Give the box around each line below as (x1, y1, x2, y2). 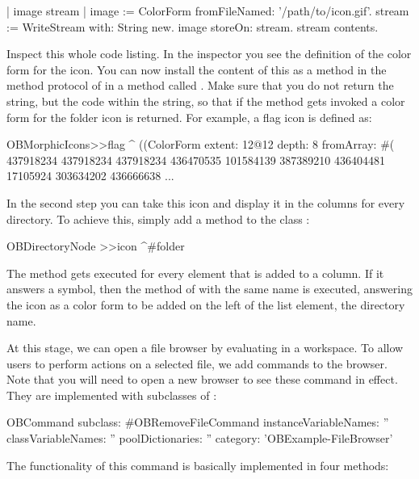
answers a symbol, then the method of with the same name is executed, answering (6, 280, 413, 297)
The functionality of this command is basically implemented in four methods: (6, 456, 389, 473)
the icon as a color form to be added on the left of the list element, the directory (6, 296, 405, 313)
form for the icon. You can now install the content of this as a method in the (6, 61, 387, 78)
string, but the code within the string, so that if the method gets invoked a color (6, 92, 405, 109)
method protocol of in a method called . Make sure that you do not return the (6, 77, 394, 94)
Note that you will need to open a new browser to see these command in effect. (6, 371, 398, 388)
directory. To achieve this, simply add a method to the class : (6, 210, 310, 227)
